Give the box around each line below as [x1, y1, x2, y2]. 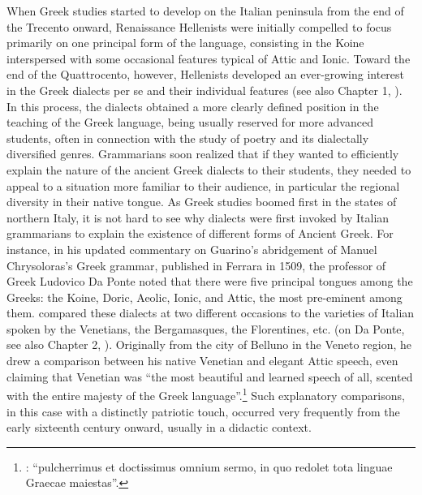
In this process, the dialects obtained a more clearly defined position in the [6, 97, 379, 114]
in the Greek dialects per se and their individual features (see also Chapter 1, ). [6, 81, 403, 98]
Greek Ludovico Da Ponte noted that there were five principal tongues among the [6, 273, 413, 290]
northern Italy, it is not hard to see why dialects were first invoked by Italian [6, 209, 390, 226]
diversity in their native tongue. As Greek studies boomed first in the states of [6, 193, 397, 210]
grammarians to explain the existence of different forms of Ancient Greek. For [6, 225, 394, 242]
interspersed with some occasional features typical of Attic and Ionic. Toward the [6, 49, 411, 67]
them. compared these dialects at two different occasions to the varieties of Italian [6, 304, 415, 321]
